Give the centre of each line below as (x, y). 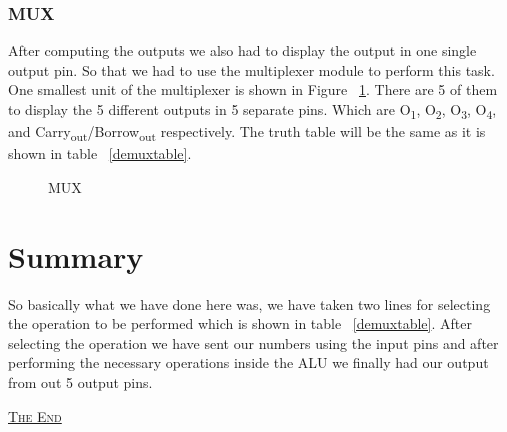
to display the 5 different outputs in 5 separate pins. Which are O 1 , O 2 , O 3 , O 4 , (252, 110)
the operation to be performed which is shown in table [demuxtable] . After (240, 323)
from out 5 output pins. (80, 381)
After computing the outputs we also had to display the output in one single (242, 50)
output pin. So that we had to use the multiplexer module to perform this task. (251, 69)
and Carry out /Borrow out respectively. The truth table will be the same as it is (247, 132)
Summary (76, 255)
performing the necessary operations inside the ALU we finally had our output (248, 362)
